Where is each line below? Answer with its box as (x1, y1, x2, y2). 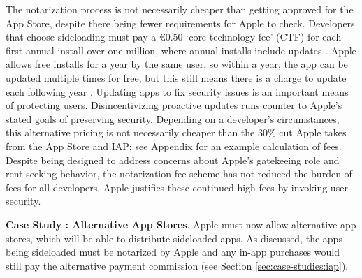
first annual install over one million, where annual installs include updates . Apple (6, 43, 356, 57)
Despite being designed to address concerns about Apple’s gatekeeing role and (6, 152, 340, 167)
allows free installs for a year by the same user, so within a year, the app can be (6, 57, 348, 71)
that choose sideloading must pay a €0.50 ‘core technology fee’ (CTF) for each (6, 29, 342, 44)
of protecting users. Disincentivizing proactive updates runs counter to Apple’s (6, 98, 342, 112)
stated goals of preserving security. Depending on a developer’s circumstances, (6, 111, 340, 126)
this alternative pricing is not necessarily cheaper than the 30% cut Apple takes (6, 125, 347, 140)
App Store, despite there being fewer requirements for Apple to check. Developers (6, 15, 355, 30)
